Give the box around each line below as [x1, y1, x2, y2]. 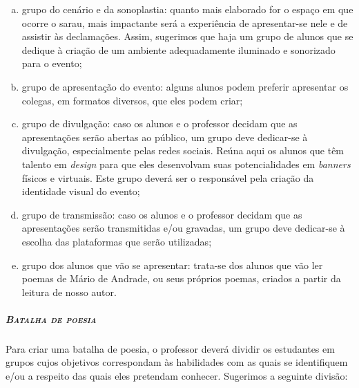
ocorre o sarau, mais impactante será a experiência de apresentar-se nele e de [21, 15, 348, 30]
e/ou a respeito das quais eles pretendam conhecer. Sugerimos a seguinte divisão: [6, 369, 348, 383]
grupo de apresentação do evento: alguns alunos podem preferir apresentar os [21, 79, 349, 93]
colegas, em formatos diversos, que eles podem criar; [21, 93, 243, 107]
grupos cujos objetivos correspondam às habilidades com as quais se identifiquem [6, 355, 348, 369]
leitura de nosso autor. [21, 284, 117, 299]
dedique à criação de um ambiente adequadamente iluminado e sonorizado [21, 42, 336, 57]
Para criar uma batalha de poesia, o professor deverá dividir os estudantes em [6, 341, 335, 355]
